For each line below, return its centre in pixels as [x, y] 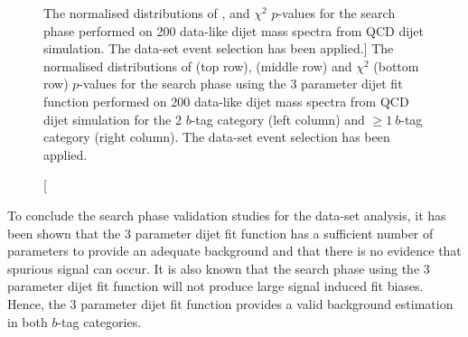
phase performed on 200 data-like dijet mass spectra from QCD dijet [234, 30]
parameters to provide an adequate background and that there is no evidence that [234, 251]
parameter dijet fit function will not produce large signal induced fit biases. [215, 286]
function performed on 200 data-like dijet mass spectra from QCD [226, 101]
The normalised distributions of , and [147, 13]
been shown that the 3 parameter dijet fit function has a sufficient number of [220, 233]
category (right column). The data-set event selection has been [217, 137]
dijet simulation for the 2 [112, 119]
